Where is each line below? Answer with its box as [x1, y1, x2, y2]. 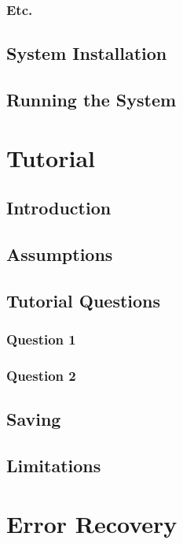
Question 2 [6, 365, 76, 385]
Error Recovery [6, 507, 178, 539]
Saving [6, 407, 61, 431]
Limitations [6, 453, 101, 477]
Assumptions [6, 241, 113, 266]
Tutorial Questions [6, 288, 161, 312]
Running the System [6, 88, 177, 112]
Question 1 [6, 330, 76, 349]
